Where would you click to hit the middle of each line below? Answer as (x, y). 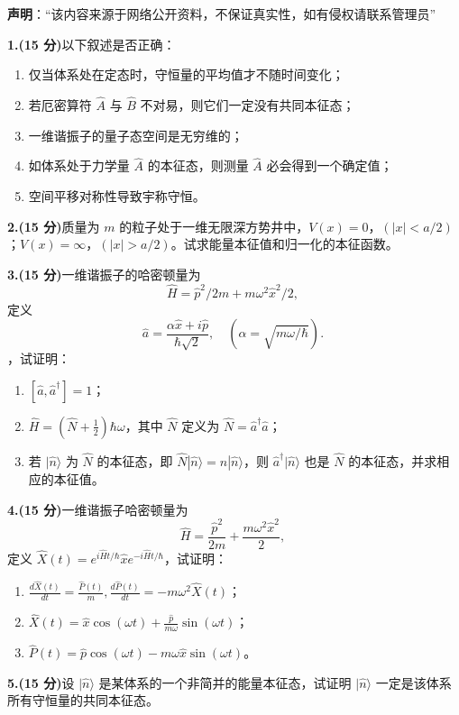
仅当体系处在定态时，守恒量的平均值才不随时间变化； (186, 74)
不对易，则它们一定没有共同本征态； (248, 105)
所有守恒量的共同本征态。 (83, 700)
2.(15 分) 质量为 (54, 226)
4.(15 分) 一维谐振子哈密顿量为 (98, 509)
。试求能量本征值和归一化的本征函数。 (285, 244)
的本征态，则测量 (198, 165)
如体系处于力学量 (79, 165)
